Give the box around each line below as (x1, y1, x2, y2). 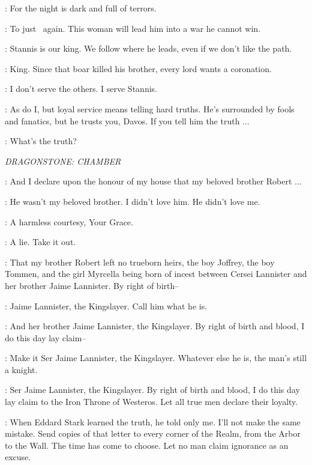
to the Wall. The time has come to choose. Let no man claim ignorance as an (5, 439, 289, 451)
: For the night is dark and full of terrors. (5, 2, 157, 14)
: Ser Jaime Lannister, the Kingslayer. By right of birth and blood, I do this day (5, 383, 300, 396)
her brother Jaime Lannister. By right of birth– (5, 279, 179, 291)
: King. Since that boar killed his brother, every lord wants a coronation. (5, 62, 272, 74)
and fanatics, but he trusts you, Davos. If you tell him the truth (5, 114, 240, 127)
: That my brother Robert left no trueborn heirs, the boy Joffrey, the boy (5, 255, 275, 268)
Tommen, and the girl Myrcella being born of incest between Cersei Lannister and (5, 267, 307, 280)
